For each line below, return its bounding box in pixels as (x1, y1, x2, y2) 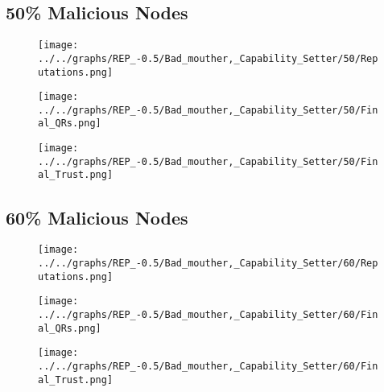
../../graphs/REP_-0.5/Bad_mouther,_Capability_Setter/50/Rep (38, 52, 378, 64)
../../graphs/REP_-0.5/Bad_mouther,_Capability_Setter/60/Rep (38, 257, 378, 269)
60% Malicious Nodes (6, 204, 188, 229)
